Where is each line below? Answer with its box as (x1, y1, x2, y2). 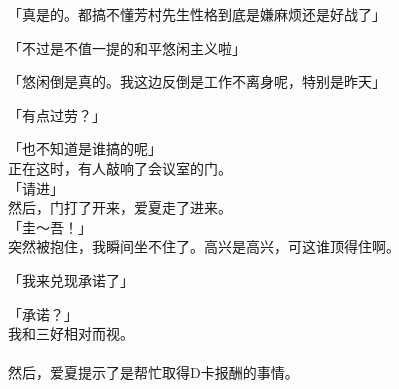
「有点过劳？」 (8, 104, 106, 125)
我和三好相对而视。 (8, 323, 134, 344)
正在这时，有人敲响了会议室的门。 (8, 157, 232, 178)
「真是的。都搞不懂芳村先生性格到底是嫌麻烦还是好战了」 (8, 4, 386, 24)
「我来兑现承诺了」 (8, 269, 134, 290)
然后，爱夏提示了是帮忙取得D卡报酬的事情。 (8, 362, 299, 383)
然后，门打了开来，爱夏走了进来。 (8, 197, 232, 218)
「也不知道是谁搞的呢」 (8, 138, 162, 159)
